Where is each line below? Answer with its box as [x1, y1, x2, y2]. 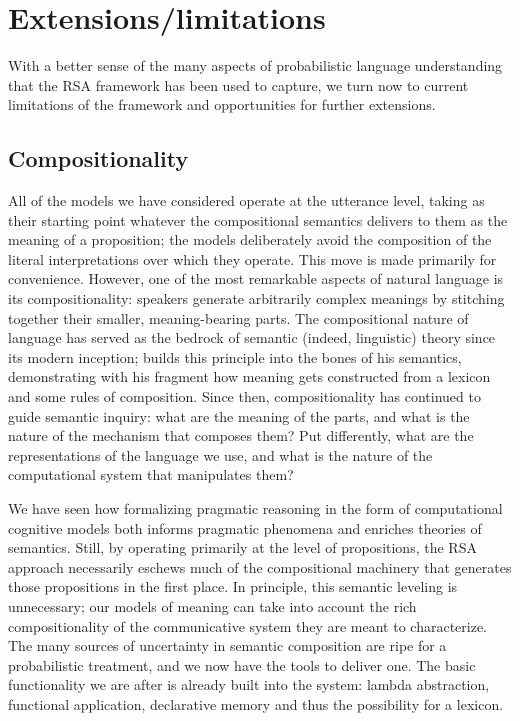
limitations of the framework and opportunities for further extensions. [8, 94, 436, 115]
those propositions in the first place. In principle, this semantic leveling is [8, 576, 458, 597]
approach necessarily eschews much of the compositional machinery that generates [8, 556, 512, 577]
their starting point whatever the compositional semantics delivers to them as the [8, 209, 508, 230]
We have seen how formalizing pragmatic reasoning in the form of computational [8, 498, 503, 519]
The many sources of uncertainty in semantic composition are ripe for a [8, 635, 447, 656]
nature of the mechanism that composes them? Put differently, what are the [8, 425, 474, 446]
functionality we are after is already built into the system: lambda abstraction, [8, 674, 490, 695]
